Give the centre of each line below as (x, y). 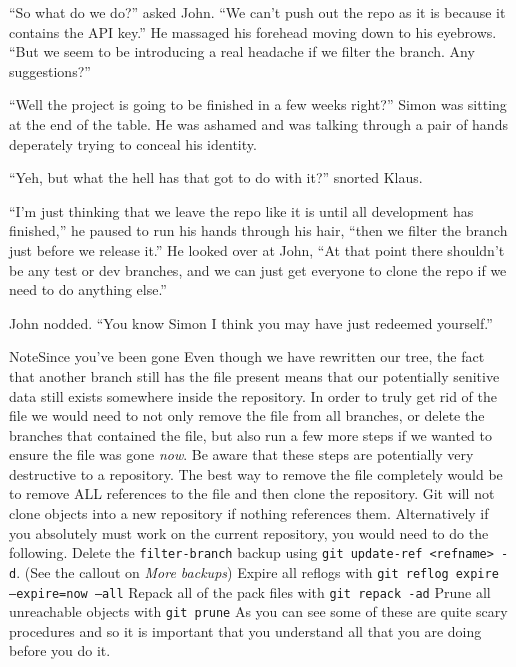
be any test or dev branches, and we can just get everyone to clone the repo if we (258, 269)
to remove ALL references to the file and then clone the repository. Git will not (252, 493)
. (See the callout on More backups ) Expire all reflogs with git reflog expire (257, 571)
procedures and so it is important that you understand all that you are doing (245, 630)
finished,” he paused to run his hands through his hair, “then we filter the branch (258, 230)
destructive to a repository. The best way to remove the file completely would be (256, 473)
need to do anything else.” (88, 289)
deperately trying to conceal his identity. (133, 143)
